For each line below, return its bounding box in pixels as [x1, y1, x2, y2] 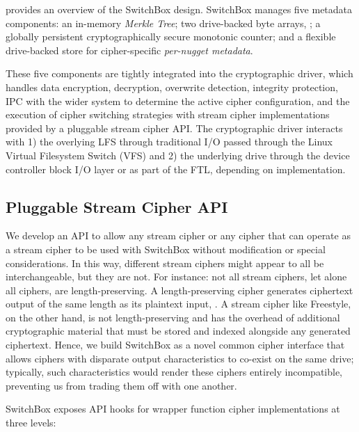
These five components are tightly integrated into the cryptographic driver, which [6, 66, 353, 81]
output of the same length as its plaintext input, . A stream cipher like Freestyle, [6, 296, 351, 311]
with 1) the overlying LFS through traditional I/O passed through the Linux [6, 134, 333, 149]
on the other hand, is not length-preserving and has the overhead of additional [6, 310, 340, 324]
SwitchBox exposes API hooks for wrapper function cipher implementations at [6, 401, 340, 416]
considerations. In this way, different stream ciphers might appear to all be [6, 255, 324, 270]
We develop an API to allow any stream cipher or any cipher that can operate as [6, 228, 351, 243]
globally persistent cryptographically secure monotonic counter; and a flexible [6, 29, 336, 44]
